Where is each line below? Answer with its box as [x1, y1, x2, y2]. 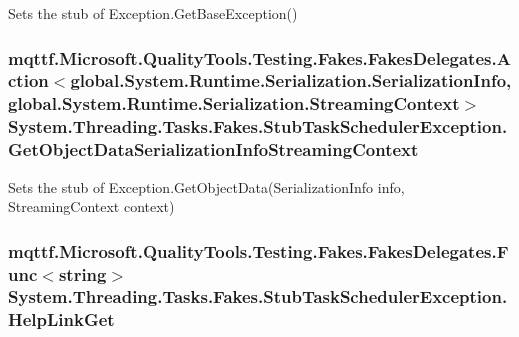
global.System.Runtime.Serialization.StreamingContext [8, 91, 460, 116]
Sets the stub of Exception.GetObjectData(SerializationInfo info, [8, 176, 405, 197]
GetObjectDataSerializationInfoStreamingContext [8, 137, 419, 162]
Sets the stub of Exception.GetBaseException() [8, 3, 298, 23]
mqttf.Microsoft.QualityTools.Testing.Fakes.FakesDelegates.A [8, 45, 511, 70]
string [58, 261, 107, 286]
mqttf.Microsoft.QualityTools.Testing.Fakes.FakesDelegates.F [8, 238, 509, 263]
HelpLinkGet [8, 307, 115, 332]
